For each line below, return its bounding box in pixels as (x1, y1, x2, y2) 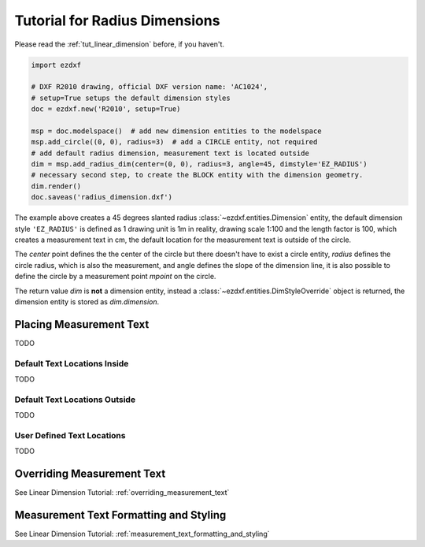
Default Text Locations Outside (14, 394, 136, 405)
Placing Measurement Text (14, 318, 150, 331)
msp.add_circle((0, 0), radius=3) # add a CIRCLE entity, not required (31, 138, 318, 147)
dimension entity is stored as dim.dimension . (14, 296, 160, 307)
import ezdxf (31, 60, 82, 69)
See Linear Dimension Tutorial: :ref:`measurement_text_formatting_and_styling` (14, 529, 270, 539)
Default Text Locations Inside (14, 358, 129, 369)
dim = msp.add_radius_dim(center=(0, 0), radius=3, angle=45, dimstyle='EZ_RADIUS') (31, 160, 368, 169)
